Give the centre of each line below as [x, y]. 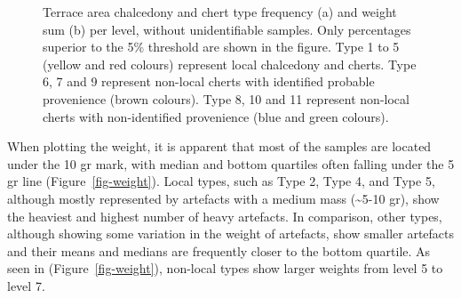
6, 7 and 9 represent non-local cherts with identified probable [209, 81]
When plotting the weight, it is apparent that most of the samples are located [219, 146]
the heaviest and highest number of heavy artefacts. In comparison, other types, [225, 216]
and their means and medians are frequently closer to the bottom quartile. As [219, 250]
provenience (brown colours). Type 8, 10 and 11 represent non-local [226, 98]
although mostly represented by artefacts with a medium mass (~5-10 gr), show [223, 198]
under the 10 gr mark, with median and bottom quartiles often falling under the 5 [231, 163]
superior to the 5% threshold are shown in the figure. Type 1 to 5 [221, 47]
